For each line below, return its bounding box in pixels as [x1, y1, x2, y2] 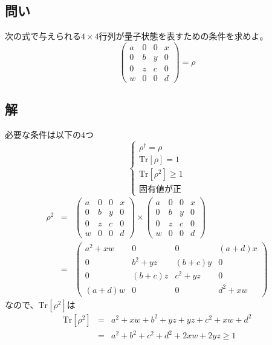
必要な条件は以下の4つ [5, 128, 94, 140]
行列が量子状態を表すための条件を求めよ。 [99, 30, 268, 42]
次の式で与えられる [5, 30, 81, 42]
